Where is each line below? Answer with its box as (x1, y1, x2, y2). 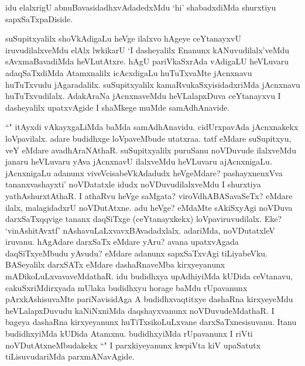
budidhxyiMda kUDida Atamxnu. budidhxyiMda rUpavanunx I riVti (5, 327, 253, 340)
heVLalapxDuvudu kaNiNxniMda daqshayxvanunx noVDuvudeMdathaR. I (5, 304, 275, 316)
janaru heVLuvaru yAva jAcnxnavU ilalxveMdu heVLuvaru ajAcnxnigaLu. (5, 155, 272, 167)
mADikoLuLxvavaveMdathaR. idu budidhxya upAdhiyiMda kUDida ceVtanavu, (5, 270, 293, 282)
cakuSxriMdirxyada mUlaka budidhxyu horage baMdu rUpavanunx (5, 281, 248, 293)
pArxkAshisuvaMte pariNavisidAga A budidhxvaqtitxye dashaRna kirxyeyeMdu (5, 293, 293, 305)
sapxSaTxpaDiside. (5, 12, 73, 25)
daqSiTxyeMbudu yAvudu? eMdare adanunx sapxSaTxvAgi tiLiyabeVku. (5, 247, 268, 259)
